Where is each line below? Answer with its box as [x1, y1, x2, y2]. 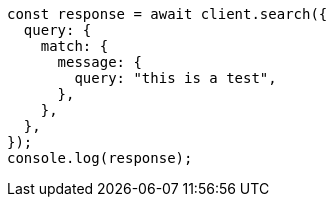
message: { [57, 54, 142, 70]
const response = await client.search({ [7, 6, 328, 22]
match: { [40, 38, 109, 54]
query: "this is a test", [74, 70, 277, 86]
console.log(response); [7, 150, 193, 166]
